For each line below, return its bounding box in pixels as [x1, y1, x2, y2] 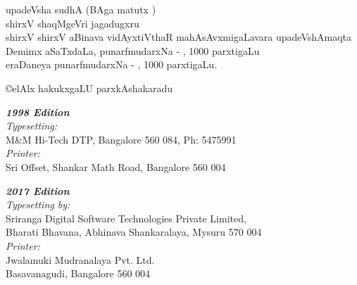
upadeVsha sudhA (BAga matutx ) [6, 2, 156, 16]
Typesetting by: [6, 197, 70, 212]
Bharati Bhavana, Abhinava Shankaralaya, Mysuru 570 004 [6, 224, 262, 239]
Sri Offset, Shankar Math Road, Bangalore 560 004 [6, 159, 226, 174]
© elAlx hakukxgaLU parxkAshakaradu [6, 80, 173, 95]
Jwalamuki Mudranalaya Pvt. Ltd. [6, 252, 155, 267]
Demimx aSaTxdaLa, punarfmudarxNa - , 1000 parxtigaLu [6, 43, 260, 58]
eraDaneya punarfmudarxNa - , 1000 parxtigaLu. [6, 57, 218, 72]
